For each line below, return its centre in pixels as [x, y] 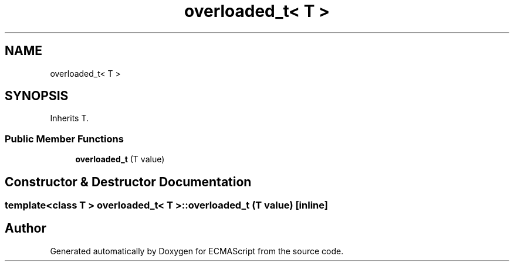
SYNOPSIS [37, 96]
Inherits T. [70, 118]
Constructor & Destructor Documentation [128, 182]
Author [26, 229]
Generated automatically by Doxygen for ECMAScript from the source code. [197, 251]
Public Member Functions [64, 139]
